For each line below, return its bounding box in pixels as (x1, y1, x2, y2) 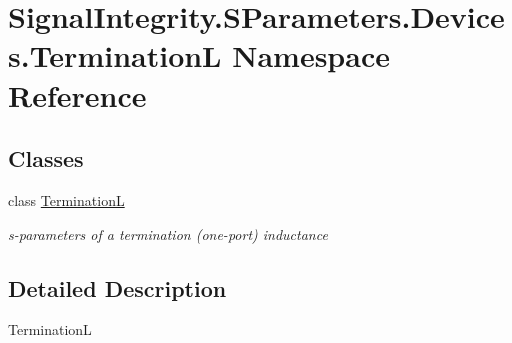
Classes (8, 143, 84, 174)
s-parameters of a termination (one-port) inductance (8, 223, 328, 244)
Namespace (232, 35, 390, 76)
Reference (8, 74, 147, 115)
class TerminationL (8, 189, 125, 210)
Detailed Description (8, 272, 227, 303)
